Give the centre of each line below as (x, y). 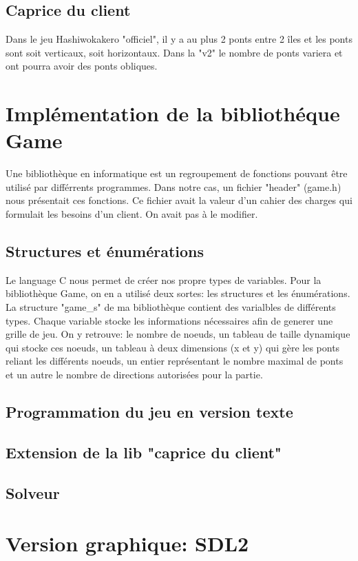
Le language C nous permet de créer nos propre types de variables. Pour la (164, 279)
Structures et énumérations (105, 251)
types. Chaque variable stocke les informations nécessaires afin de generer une (169, 320)
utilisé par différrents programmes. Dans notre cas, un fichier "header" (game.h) (173, 186)
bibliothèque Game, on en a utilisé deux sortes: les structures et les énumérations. (178, 293)
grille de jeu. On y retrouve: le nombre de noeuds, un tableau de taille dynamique (178, 334)
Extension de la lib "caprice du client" (144, 452)
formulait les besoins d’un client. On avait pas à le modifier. (132, 214)
